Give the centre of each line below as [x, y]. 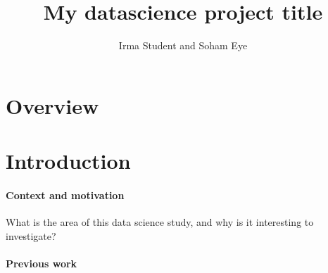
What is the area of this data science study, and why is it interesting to [160, 222]
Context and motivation [65, 195]
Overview [52, 105]
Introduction [68, 161]
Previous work [42, 263]
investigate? [31, 235]
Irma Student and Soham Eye [183, 45]
